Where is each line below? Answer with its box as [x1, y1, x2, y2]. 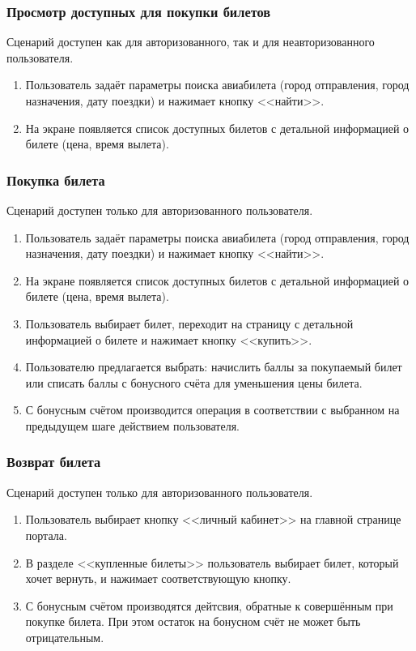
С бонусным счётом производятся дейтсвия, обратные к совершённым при [25, 597, 393, 614]
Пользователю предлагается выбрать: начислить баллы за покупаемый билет [25, 358, 402, 375]
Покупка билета [6, 169, 105, 190]
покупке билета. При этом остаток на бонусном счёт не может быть [25, 613, 361, 630]
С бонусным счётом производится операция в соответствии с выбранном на [25, 401, 400, 418]
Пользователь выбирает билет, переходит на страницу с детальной [25, 315, 354, 332]
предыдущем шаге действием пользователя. [25, 417, 240, 434]
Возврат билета [6, 452, 101, 472]
